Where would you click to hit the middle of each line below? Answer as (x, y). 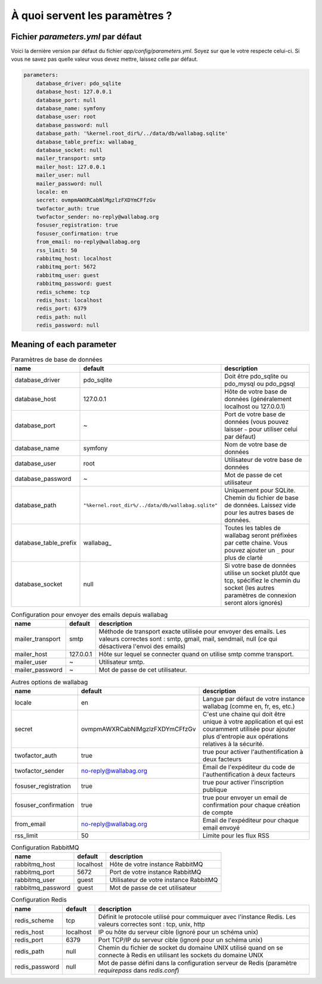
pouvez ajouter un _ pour (259, 550)
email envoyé (222, 827)
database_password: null (72, 125)
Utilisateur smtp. (122, 662)
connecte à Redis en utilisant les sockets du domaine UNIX (181, 955)
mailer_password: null (69, 184)
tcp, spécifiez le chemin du (262, 581)
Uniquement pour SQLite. (260, 491)
